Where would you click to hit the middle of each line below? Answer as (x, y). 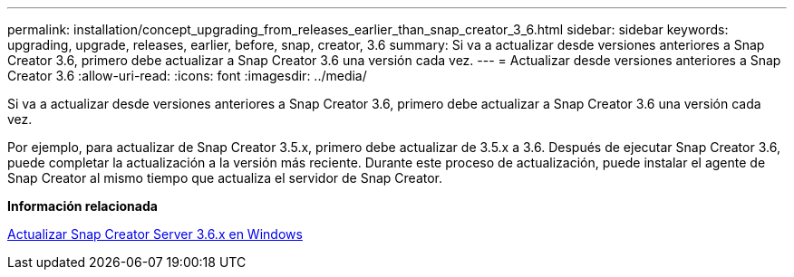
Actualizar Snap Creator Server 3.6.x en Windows (155, 234)
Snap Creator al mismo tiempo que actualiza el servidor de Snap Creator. (225, 178)
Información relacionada (82, 206)
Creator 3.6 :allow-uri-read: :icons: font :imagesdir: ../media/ (187, 76)
